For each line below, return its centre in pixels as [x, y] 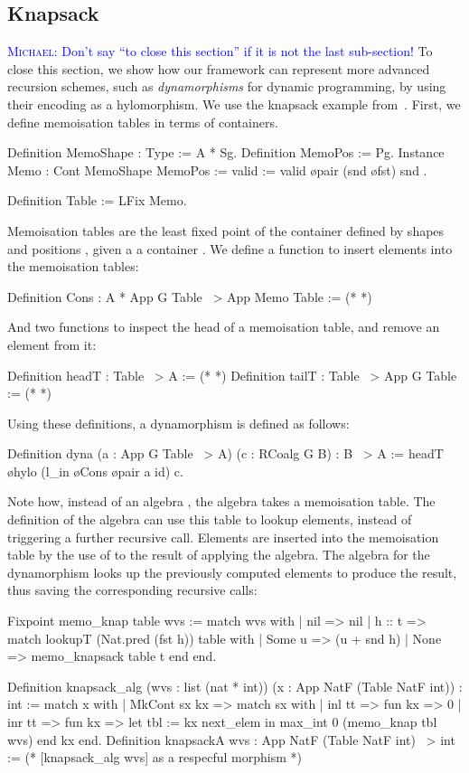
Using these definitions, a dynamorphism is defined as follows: [178, 423]
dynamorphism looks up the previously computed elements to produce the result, [232, 572]
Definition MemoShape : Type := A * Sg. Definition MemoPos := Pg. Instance [226, 152]
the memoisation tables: [73, 266]
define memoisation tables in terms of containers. [143, 122]
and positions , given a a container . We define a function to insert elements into [230, 248]
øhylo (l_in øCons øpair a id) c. [95, 471]
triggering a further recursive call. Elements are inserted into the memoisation [223, 537]
